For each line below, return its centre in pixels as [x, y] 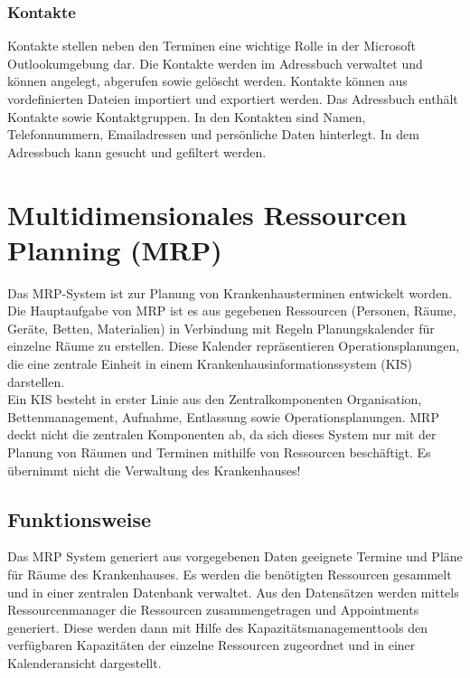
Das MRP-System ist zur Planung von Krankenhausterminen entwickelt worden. [230, 292]
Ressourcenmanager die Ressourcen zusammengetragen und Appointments [213, 610]
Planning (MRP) [115, 249]
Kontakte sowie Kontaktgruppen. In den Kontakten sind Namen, [187, 116]
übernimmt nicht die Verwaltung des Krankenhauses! [154, 470]
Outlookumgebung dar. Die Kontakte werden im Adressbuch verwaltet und [215, 63]
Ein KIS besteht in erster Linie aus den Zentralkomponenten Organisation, [215, 399]
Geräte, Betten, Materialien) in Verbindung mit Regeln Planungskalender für [221, 328]
